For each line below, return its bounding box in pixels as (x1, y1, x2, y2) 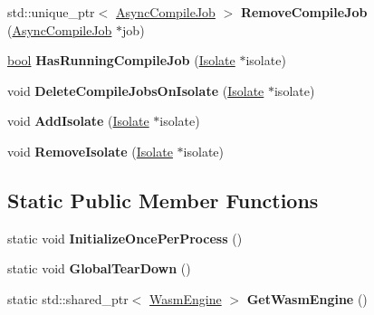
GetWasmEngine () (246, 289, 368, 308)
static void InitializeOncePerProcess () (7, 228, 243, 247)
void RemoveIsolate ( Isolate (7, 141, 173, 160)
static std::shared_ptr (7, 289, 129, 308)
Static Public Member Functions (7, 186, 319, 214)
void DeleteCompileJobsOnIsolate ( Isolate (7, 81, 264, 100)
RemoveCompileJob (240, 3, 368, 21)
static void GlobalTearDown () (7, 259, 191, 278)
